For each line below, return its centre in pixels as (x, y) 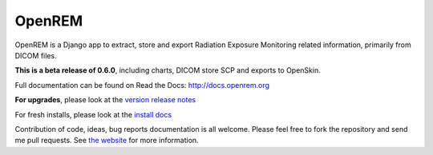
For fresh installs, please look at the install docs (93, 114)
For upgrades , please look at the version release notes (105, 100)
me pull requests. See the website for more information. (107, 141)
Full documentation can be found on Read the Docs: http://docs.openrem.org (142, 85)
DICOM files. (36, 55)
